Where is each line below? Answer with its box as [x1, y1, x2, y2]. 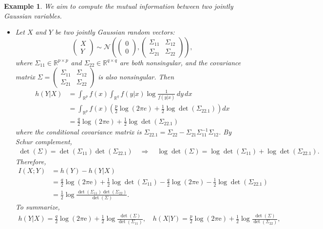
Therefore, [15, 156, 46, 166]
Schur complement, [15, 136, 72, 147]
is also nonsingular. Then [98, 72, 174, 82]
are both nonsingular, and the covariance [119, 57, 241, 67]
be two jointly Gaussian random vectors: [55, 27, 175, 37]
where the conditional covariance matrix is [15, 127, 142, 137]
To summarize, [15, 202, 60, 212]
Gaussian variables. [4, 10, 62, 20]
